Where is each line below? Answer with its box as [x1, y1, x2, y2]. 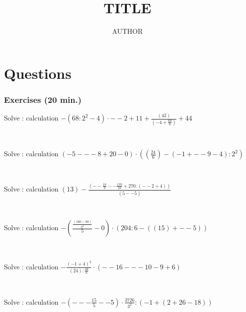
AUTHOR [112, 26, 143, 36]
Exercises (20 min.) [4, 93, 82, 105]
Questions [4, 63, 72, 83]
